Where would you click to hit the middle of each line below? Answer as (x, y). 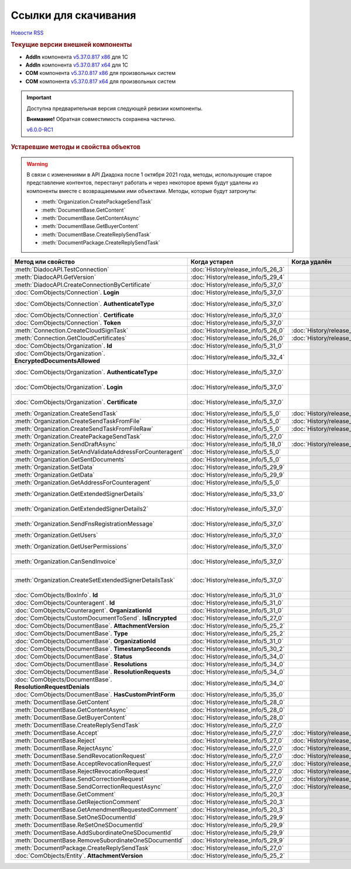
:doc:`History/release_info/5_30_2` (238, 649)
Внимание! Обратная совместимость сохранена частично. (101, 119)
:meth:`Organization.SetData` (54, 467)
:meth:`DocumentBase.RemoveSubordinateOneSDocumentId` (99, 840)
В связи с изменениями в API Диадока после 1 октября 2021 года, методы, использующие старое (149, 174)
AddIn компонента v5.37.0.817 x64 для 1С (77, 65)
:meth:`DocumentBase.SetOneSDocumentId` (76, 817)
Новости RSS (27, 33)
